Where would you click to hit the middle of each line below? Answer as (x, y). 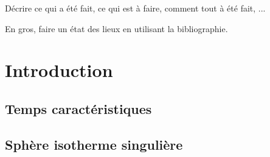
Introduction (59, 70)
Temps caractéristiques (78, 108)
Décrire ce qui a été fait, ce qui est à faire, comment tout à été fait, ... (135, 8)
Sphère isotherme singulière (94, 144)
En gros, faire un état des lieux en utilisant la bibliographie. (116, 28)
